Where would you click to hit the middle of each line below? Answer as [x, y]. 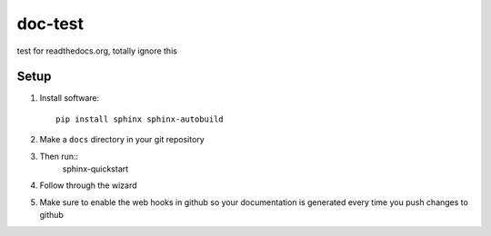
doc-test [50, 24]
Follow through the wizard [88, 185]
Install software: [70, 98]
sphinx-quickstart [95, 169]
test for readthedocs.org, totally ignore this [97, 51]
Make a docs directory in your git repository [122, 140]
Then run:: [59, 156]
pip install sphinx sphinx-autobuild [140, 119]
